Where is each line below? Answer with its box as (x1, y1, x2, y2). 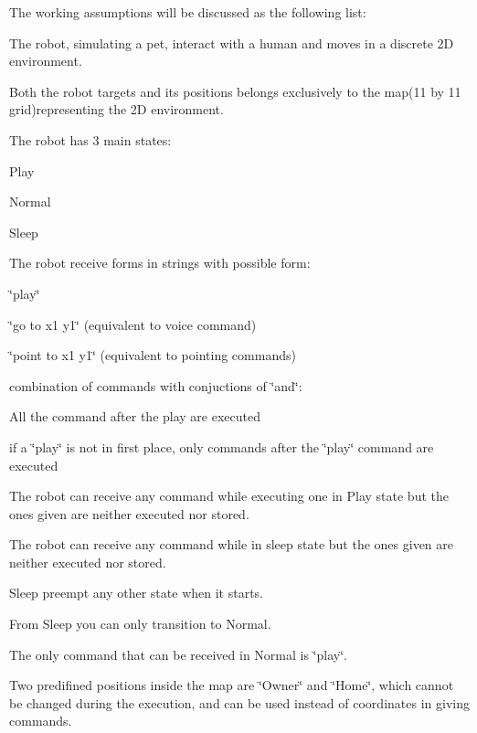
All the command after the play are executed (9, 407, 261, 426)
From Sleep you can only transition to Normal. (9, 614, 271, 633)
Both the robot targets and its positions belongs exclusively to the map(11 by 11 (9, 81, 461, 101)
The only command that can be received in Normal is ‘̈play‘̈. (9, 644, 347, 664)
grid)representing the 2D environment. (9, 100, 224, 119)
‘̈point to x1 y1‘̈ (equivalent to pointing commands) (9, 345, 296, 365)
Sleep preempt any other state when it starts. (9, 583, 263, 602)
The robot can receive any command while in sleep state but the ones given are (9, 535, 454, 554)
